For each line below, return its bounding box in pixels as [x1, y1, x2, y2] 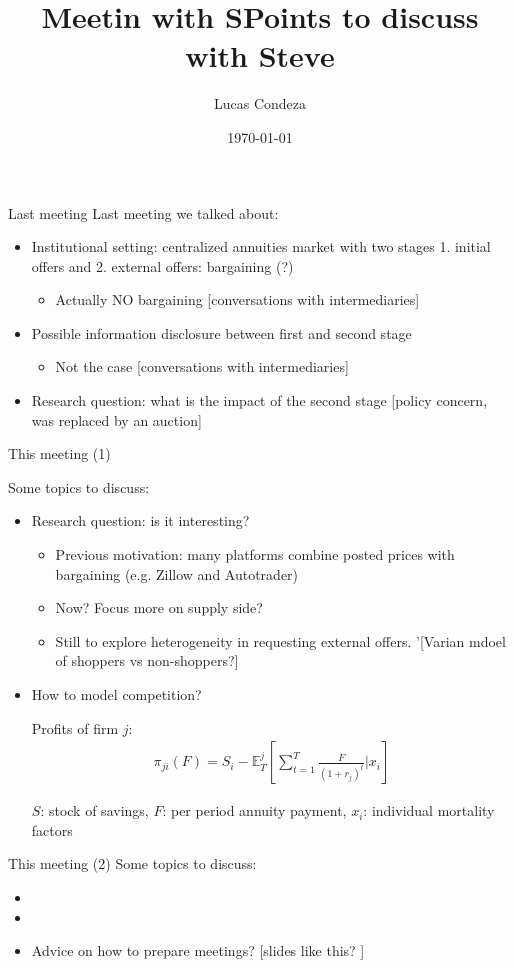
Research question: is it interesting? [31, 510, 250, 531]
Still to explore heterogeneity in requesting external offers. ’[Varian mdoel [55, 630, 506, 651]
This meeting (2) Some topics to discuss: [8, 853, 257, 874]
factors [31, 819, 73, 840]
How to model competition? [31, 684, 202, 704]
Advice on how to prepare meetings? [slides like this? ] [31, 940, 365, 961]
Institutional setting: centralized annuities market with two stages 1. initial [31, 236, 491, 257]
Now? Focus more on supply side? [55, 597, 263, 618]
